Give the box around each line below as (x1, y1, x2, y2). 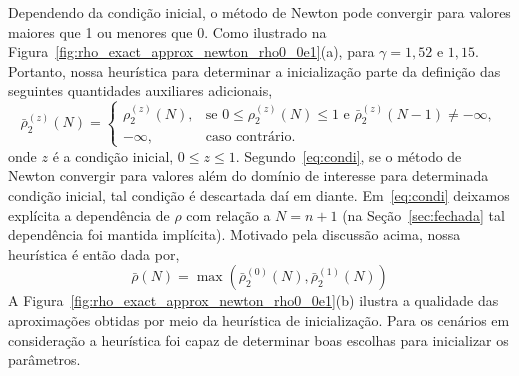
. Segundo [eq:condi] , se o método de (235, 145, 462, 166)
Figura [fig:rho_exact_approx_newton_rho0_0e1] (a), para (8, 41, 375, 62)
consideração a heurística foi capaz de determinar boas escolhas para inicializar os (8, 329, 509, 350)
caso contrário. (205, 129, 296, 144)
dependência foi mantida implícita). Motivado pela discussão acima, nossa (8, 224, 461, 245)
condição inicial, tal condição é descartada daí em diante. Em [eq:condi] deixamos (8, 184, 510, 205)
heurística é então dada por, (8, 243, 180, 264)
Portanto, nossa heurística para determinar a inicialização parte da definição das (8, 60, 501, 81)
